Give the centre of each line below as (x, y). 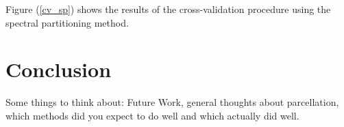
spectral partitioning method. (67, 22)
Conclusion (59, 69)
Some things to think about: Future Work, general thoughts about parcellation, (172, 102)
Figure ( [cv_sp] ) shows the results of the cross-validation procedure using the (168, 9)
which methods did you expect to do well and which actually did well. (152, 115)
